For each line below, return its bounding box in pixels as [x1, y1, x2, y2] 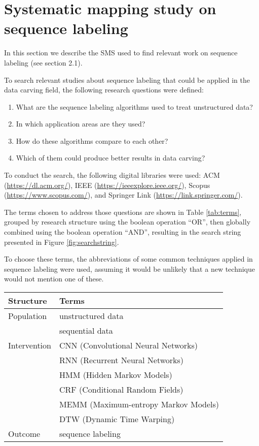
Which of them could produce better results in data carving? [16, 152, 205, 163]
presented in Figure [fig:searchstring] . [4, 236, 119, 247]
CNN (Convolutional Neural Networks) [59, 339, 198, 351]
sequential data [59, 325, 113, 336]
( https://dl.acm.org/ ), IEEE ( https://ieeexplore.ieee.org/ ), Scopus [4, 179, 210, 190]
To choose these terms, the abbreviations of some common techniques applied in [4, 253, 253, 264]
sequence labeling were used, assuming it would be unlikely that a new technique [4, 263, 255, 274]
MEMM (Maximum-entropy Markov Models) [59, 398, 219, 410]
